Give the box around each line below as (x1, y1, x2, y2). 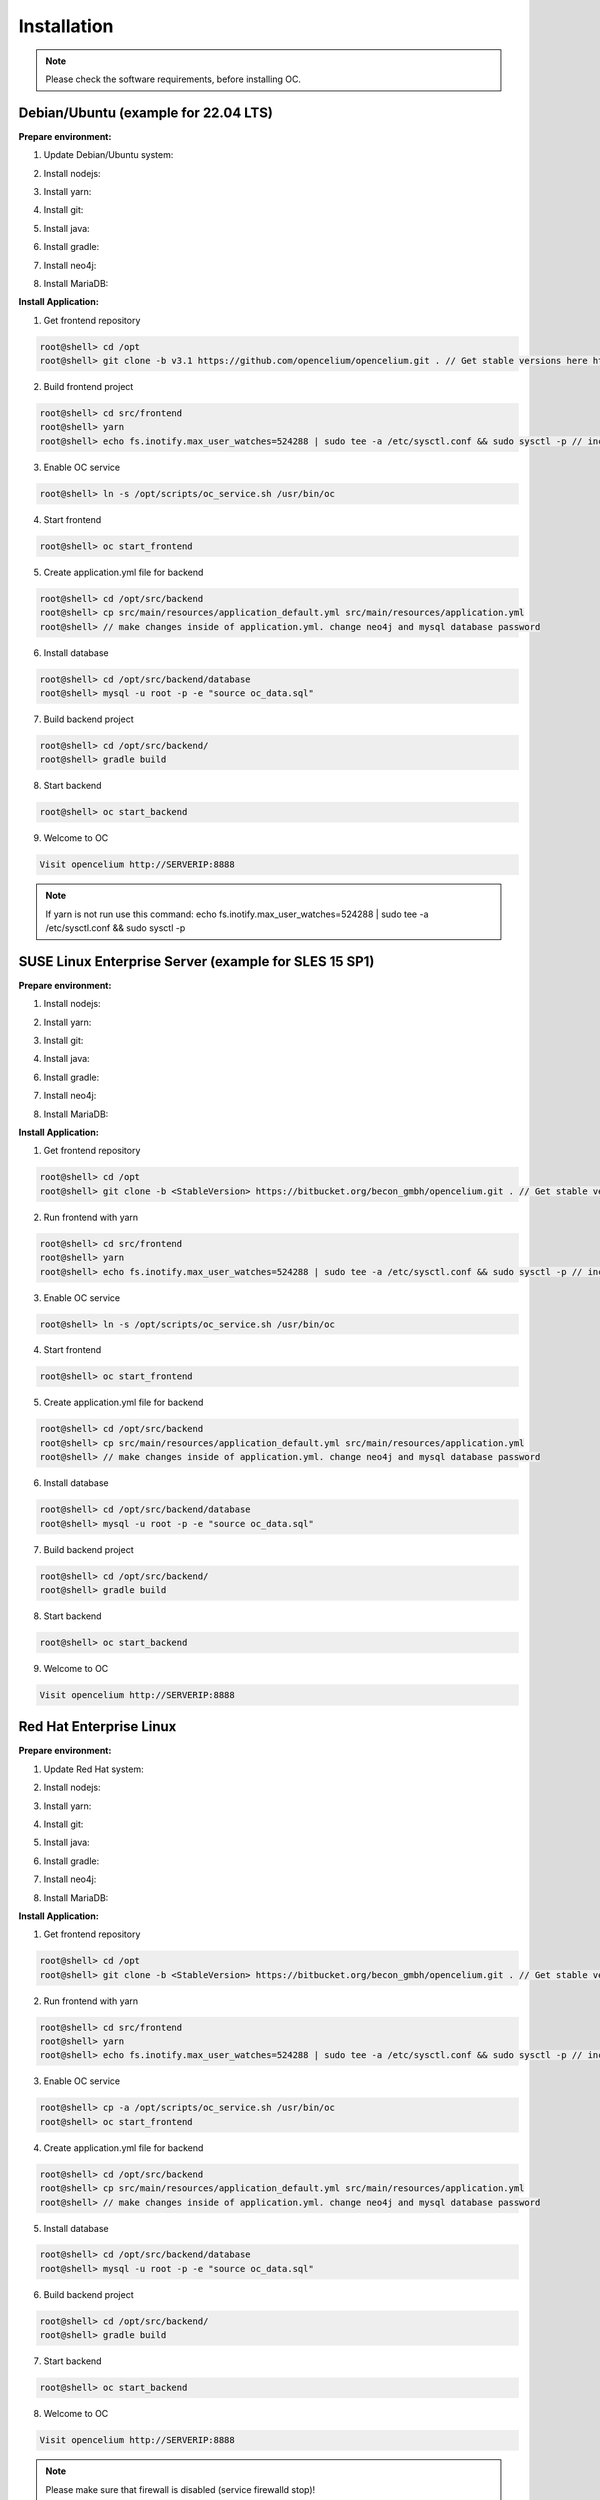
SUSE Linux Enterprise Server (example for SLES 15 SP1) (18, 953, 375, 970)
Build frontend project (43, 381, 134, 393)
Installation (18, 15, 114, 37)
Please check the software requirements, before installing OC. (45, 73, 302, 85)
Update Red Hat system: (43, 1763, 144, 1775)
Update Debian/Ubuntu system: (43, 149, 174, 161)
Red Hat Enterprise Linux (18, 1718, 177, 1735)
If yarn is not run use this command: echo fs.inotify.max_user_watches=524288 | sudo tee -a (45, 908, 429, 920)
